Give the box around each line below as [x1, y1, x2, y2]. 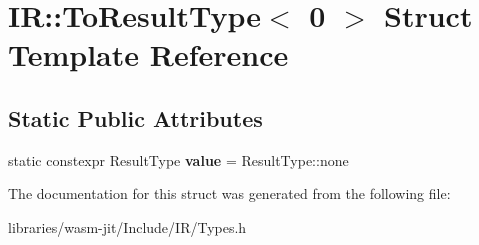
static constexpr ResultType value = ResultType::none [8, 149, 349, 170]
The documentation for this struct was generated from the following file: [8, 183, 451, 204]
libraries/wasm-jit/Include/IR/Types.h [8, 216, 247, 237]
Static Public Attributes [8, 102, 263, 133]
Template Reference [8, 34, 289, 75]
